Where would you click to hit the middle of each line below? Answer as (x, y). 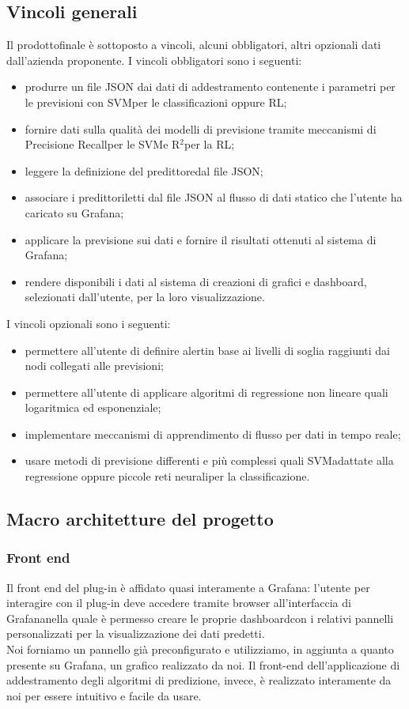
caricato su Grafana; (74, 212)
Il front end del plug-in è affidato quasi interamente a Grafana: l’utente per (188, 587)
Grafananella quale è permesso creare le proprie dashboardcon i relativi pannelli (200, 618)
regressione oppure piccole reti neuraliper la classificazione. (167, 476)
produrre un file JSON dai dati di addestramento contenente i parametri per (210, 87)
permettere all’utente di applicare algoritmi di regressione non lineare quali (206, 392)
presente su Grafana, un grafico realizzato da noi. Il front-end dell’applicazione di (203, 664)
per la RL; (210, 144)
